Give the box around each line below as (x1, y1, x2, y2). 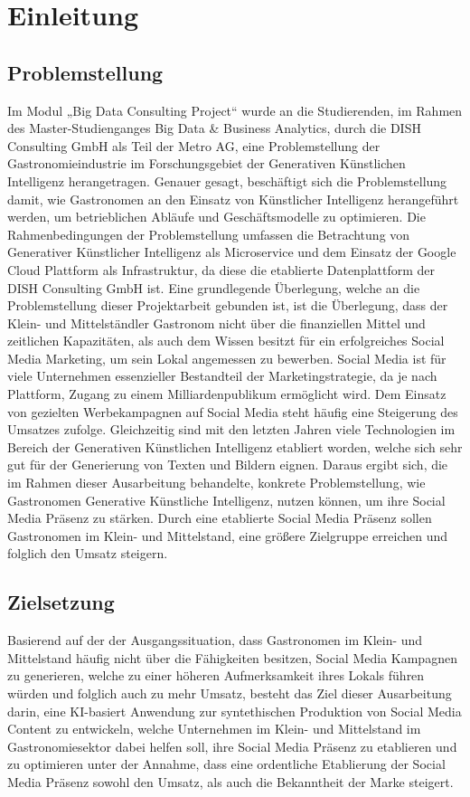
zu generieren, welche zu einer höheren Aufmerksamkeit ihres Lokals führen (7, 666, 425, 685)
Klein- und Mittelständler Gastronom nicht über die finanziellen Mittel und (7, 313, 426, 332)
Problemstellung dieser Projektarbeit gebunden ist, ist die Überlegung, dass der (7, 296, 448, 315)
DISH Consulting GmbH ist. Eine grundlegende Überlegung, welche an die (7, 278, 420, 297)
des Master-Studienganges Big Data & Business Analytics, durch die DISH (7, 119, 421, 138)
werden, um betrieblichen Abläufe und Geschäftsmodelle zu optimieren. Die (7, 207, 426, 226)
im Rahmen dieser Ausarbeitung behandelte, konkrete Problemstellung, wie (7, 473, 426, 492)
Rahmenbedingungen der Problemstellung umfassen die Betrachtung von (7, 224, 410, 243)
